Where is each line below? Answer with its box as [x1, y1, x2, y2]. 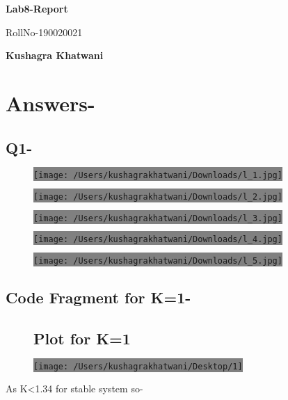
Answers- [6, 88, 95, 117]
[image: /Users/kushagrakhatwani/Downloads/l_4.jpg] [33, 234, 282, 245]
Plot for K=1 [33, 327, 131, 349]
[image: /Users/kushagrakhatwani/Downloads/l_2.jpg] [33, 192, 282, 202]
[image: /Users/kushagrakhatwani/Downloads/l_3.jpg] [33, 213, 282, 223]
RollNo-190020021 [6, 24, 83, 39]
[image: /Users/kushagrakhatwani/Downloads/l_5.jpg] [33, 255, 282, 266]
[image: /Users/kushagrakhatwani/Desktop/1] [33, 361, 243, 371]
